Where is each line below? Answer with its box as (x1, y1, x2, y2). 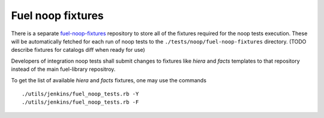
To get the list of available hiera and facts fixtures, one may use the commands (11, 76, 207, 83)
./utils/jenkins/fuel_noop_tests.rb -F (22, 99, 139, 105)
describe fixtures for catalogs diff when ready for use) (11, 46, 145, 54)
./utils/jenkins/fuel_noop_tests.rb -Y (22, 90, 139, 97)
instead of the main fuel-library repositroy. (11, 66, 116, 73)
